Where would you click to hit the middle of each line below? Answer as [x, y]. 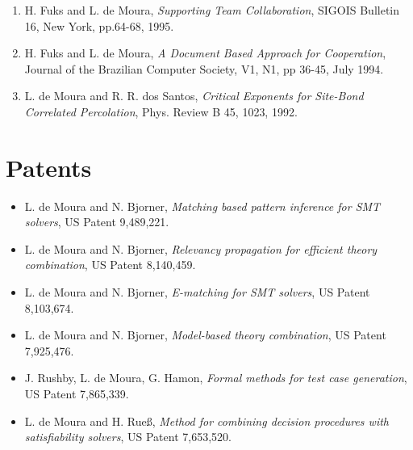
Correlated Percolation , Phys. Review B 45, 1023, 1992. [161, 111]
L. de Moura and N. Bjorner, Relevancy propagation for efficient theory [201, 248]
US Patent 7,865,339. [77, 394]
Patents [49, 167]
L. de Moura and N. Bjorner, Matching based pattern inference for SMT [202, 206]
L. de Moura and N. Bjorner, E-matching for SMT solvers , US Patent [197, 292]
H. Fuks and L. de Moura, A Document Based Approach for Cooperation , [205, 53]
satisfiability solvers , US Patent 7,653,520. [128, 437]
